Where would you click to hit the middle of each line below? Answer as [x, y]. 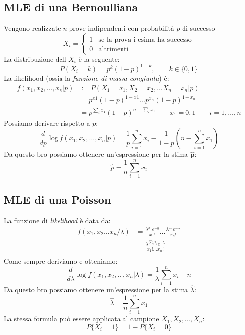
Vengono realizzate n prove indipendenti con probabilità [89, 28]
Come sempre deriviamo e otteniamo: [61, 261]
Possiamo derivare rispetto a [47, 123]
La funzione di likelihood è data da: [57, 220]
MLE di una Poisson [58, 199]
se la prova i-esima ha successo [145, 39]
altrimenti [114, 49]
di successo [199, 28]
